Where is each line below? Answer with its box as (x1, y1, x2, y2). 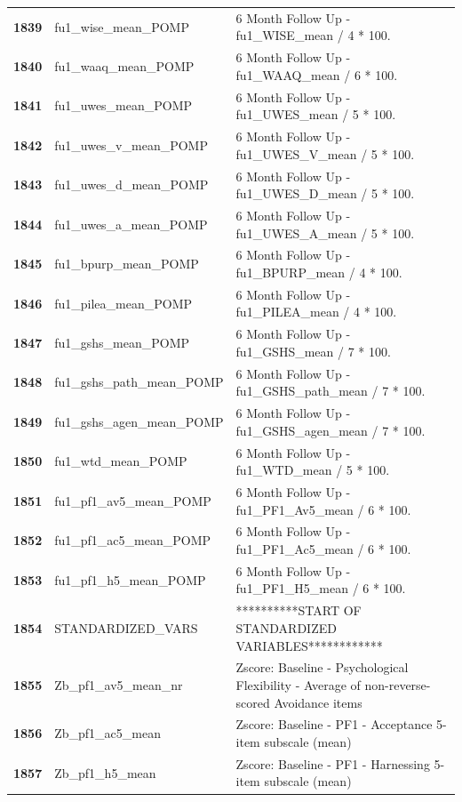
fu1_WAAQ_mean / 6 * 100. (235, 65, 398, 84)
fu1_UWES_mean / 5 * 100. (235, 105, 396, 124)
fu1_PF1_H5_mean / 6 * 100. (235, 579, 406, 597)
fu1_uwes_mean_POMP (54, 96, 193, 115)
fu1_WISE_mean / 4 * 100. (235, 26, 391, 44)
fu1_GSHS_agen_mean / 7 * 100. (235, 421, 426, 439)
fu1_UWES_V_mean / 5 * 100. (235, 144, 415, 163)
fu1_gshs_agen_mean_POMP (54, 412, 224, 430)
